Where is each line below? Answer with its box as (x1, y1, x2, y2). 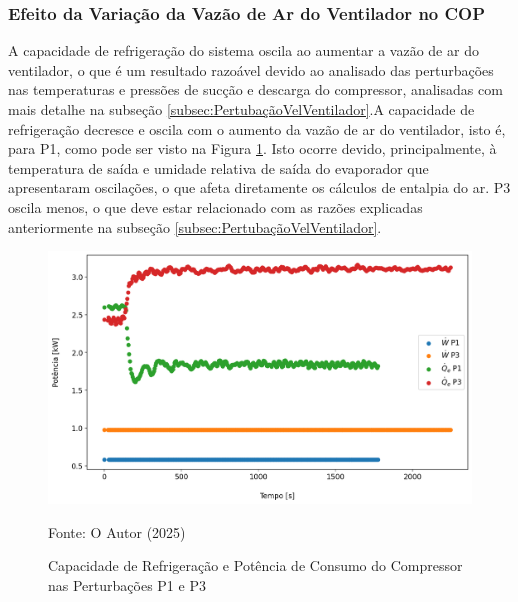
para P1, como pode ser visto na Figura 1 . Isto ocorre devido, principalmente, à (8, 138, 497, 159)
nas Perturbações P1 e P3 (48, 574, 206, 595)
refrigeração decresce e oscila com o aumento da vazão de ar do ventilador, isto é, (8, 118, 506, 139)
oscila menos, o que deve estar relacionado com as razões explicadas (8, 196, 423, 217)
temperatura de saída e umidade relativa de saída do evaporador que (8, 157, 429, 178)
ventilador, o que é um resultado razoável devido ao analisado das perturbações (8, 59, 494, 80)
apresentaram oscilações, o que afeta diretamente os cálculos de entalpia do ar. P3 (8, 177, 511, 198)
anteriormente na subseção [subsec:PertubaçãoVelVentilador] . (8, 216, 382, 237)
